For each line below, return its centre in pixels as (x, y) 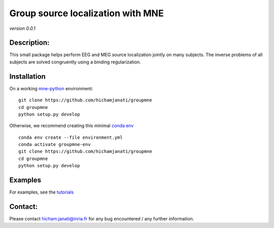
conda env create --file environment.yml (71, 137)
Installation (27, 76)
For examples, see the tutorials (42, 192)
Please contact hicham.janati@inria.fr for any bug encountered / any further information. (102, 219)
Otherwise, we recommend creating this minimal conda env (72, 126)
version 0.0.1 (22, 28)
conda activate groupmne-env (55, 145)
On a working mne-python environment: (51, 88)
